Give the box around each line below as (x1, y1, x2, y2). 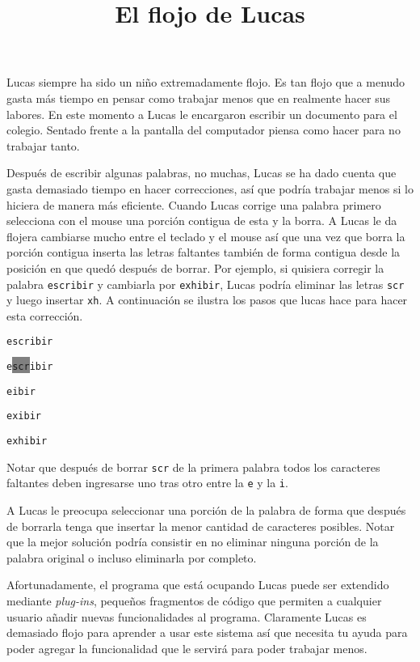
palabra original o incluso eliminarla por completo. (6, 549, 257, 566)
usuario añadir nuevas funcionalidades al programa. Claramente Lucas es (6, 608, 367, 625)
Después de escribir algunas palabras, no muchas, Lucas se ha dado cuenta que (6, 164, 397, 181)
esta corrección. (6, 307, 83, 324)
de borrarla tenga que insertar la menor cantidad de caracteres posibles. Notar (6, 517, 395, 534)
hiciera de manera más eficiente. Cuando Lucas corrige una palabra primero (6, 196, 381, 213)
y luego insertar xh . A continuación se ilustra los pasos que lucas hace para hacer (6, 291, 408, 308)
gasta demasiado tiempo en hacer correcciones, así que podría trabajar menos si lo (6, 180, 414, 197)
